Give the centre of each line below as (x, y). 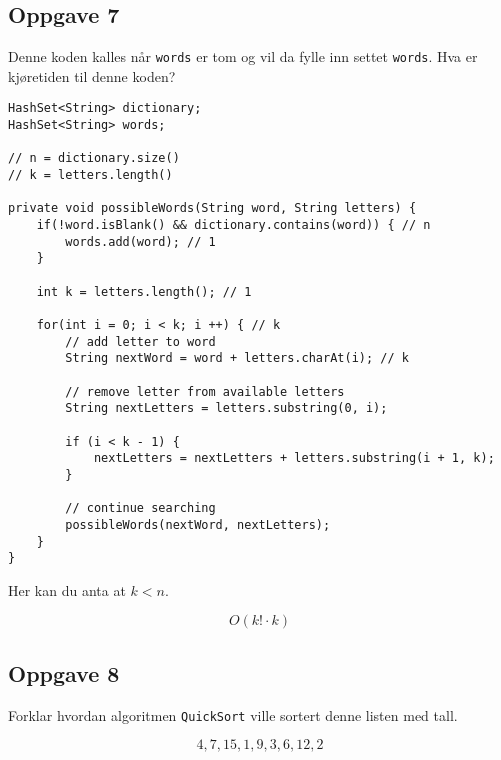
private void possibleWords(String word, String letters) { (212, 208)
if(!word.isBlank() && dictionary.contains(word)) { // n (233, 225)
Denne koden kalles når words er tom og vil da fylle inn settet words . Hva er (243, 56)
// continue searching (140, 508)
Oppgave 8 (64, 672)
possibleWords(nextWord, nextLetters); (198, 524)
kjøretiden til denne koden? (92, 75)
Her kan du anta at (67, 589)
